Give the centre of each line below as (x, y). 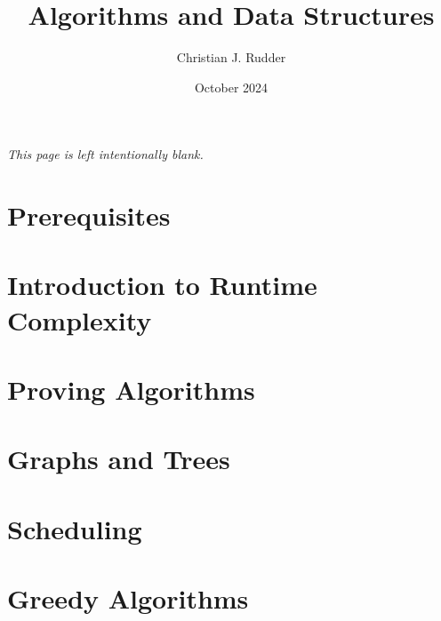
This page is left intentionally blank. (105, 154)
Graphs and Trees (119, 459)
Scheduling (75, 528)
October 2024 (231, 87)
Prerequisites (89, 215)
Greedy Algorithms (128, 598)
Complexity (80, 319)
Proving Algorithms (131, 390)
